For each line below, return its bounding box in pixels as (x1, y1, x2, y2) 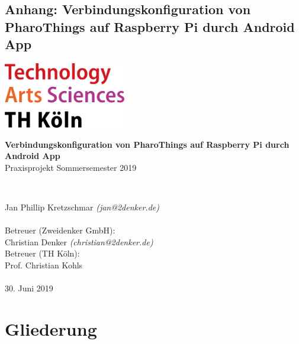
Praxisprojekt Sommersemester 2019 (5, 161, 137, 173)
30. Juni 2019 (5, 282, 53, 294)
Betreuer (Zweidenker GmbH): (5, 224, 115, 236)
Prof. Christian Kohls (5, 258, 83, 271)
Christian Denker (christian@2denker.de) (5, 235, 153, 248)
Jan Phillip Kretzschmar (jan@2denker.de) (5, 201, 159, 213)
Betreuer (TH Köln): (5, 247, 80, 259)
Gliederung (5, 316, 97, 340)
